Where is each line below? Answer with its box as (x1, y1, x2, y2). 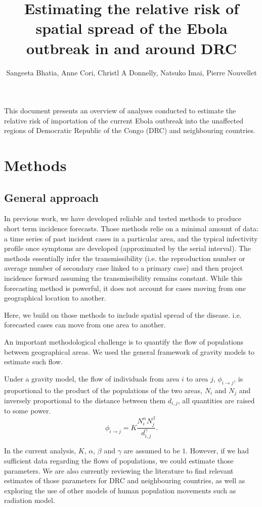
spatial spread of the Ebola (35, 18, 228, 38)
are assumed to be (123, 445, 180, 456)
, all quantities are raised (178, 395, 255, 406)
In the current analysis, (4, 445, 76, 456)
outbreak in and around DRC (26, 37, 237, 58)
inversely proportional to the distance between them (4, 395, 166, 406)
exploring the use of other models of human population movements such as (4, 485, 236, 495)
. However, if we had (186, 445, 249, 456)
